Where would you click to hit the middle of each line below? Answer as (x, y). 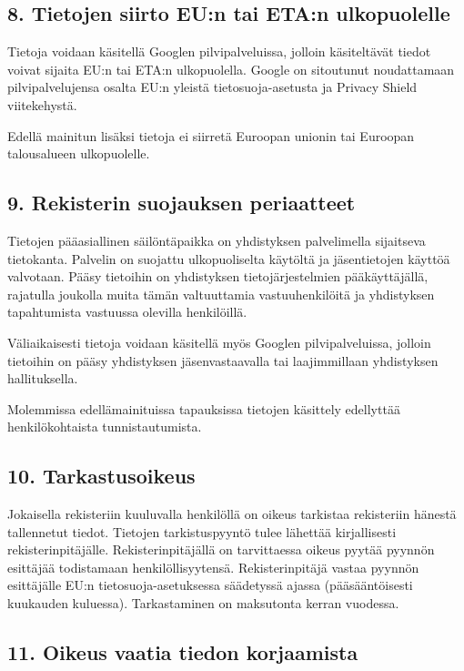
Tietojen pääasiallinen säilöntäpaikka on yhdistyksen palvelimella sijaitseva (217, 240)
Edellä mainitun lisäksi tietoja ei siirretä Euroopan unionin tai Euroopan (211, 135)
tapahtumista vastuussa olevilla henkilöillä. (127, 312)
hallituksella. (43, 378)
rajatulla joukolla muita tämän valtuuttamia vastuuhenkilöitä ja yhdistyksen (221, 294)
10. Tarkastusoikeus (101, 476)
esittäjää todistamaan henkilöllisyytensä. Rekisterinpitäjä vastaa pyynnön (213, 567)
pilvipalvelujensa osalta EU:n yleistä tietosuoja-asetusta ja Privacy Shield (212, 87)
